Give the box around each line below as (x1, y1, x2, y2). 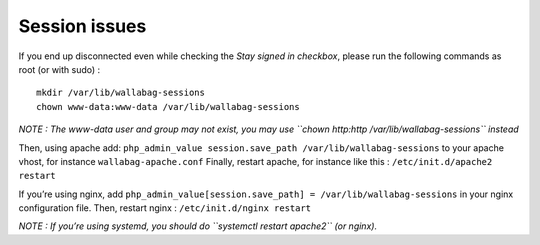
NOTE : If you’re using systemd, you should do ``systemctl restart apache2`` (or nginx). (18, 220, 378, 232)
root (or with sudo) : (18, 63, 101, 75)
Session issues (18, 15, 147, 37)
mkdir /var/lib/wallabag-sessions (36, 87, 205, 99)
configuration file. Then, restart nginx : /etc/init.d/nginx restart (18, 202, 312, 214)
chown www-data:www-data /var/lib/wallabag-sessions (36, 101, 300, 112)
